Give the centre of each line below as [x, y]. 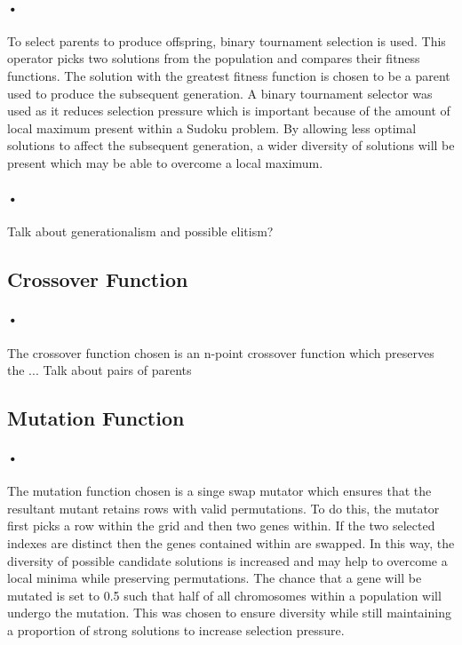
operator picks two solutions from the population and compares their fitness [214, 58]
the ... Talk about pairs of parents [100, 370]
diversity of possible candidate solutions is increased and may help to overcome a [227, 560]
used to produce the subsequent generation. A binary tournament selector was [220, 93]
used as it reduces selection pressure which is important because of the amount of [229, 111]
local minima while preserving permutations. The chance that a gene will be [215, 578]
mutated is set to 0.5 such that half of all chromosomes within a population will [224, 595]
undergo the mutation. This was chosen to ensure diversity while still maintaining [229, 613]
